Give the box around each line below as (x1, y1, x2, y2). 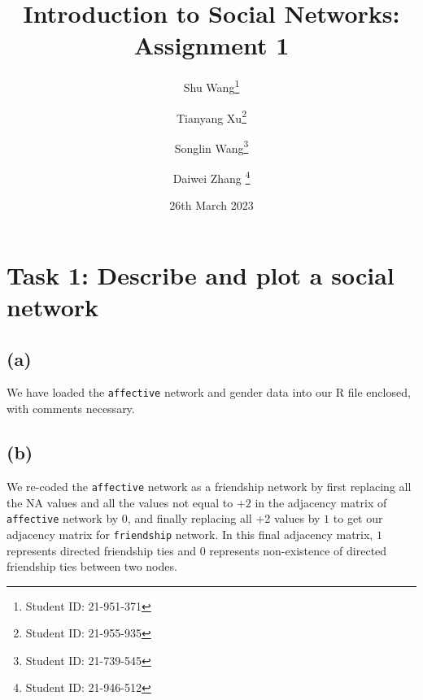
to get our (333, 510, 383, 527)
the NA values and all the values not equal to (7, 493, 233, 511)
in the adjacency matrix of (255, 493, 387, 511)
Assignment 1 (133, 28, 290, 62)
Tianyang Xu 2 (177, 107, 246, 126)
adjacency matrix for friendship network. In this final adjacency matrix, (7, 525, 373, 542)
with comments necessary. (7, 400, 135, 417)
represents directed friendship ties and (7, 541, 197, 559)
